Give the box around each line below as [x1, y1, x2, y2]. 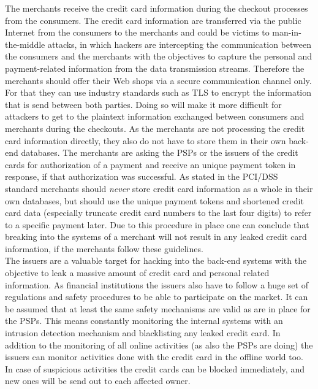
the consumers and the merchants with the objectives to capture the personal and [5, 50, 312, 63]
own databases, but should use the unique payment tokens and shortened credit [5, 194, 304, 207]
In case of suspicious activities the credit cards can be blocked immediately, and [5, 362, 305, 375]
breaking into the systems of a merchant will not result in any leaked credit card [5, 230, 307, 243]
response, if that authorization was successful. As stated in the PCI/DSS [5, 170, 278, 183]
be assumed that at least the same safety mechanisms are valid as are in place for [5, 302, 311, 315]
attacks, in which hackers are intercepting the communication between [47, 37, 311, 50]
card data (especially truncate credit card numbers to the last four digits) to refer [5, 206, 312, 219]
